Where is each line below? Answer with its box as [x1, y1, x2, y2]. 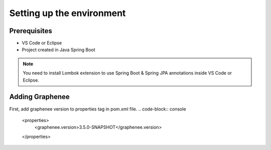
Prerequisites [9, 27, 52, 35]
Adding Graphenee [9, 93, 70, 101]
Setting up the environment [9, 8, 126, 19]
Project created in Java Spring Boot [22, 47, 95, 53]
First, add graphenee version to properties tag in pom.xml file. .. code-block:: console [9, 106, 186, 112]
